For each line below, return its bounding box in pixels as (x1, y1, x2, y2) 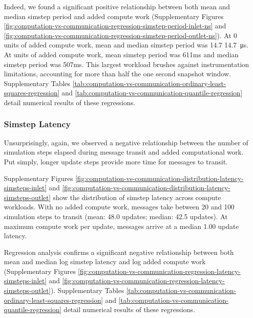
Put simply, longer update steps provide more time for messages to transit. (4, 156, 228, 166)
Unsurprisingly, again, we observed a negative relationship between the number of (4, 137, 249, 147)
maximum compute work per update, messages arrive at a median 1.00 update (4, 221, 239, 231)
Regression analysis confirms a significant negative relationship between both (4, 247, 234, 257)
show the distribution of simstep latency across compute (53, 192, 221, 202)
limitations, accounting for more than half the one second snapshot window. (4, 68, 231, 79)
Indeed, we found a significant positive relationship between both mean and (4, 1, 230, 11)
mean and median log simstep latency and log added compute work (4, 256, 206, 267)
